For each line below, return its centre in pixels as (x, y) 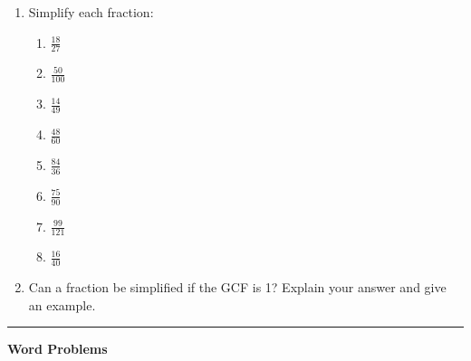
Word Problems (58, 349)
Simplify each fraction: (91, 12)
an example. (62, 304)
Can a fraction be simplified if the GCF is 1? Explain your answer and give (237, 287)
